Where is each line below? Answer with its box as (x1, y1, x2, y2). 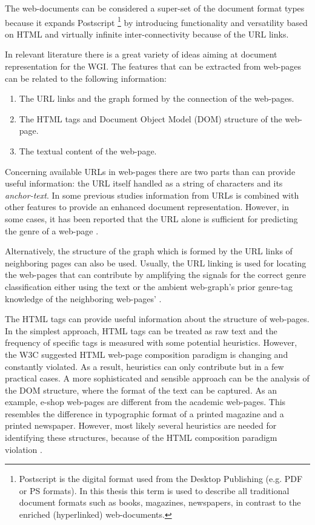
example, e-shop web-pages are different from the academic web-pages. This (5, 395, 286, 408)
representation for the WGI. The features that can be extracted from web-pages (5, 60, 301, 73)
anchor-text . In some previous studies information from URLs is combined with (5, 188, 299, 201)
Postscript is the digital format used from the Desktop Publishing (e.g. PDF (19, 472, 303, 485)
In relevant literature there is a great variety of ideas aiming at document (5, 48, 277, 61)
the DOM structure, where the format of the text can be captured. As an (5, 383, 277, 396)
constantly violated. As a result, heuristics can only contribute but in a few (5, 360, 284, 372)
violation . (5, 443, 42, 455)
